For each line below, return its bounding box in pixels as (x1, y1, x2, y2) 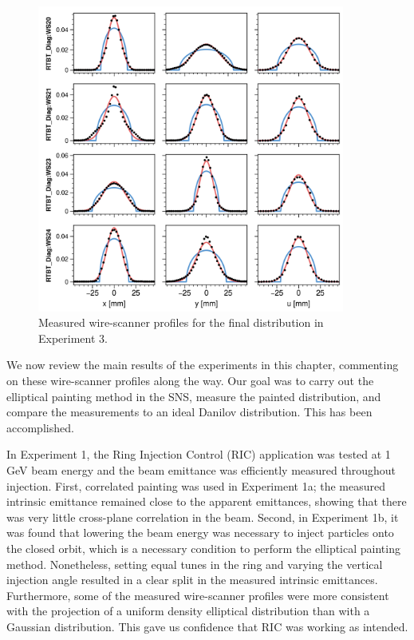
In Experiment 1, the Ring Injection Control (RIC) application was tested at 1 (6, 446, 391, 463)
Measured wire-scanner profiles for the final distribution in (38, 314, 324, 331)
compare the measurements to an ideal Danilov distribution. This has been (6, 403, 373, 420)
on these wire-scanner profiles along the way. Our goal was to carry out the (6, 372, 374, 388)
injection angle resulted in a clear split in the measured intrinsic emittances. (6, 571, 378, 588)
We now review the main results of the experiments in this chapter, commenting (6, 356, 399, 373)
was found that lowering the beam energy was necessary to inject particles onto (6, 524, 394, 541)
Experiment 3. (38, 329, 108, 346)
